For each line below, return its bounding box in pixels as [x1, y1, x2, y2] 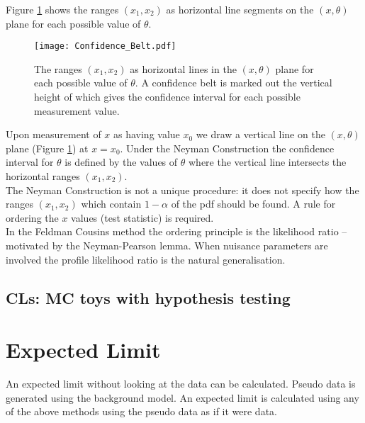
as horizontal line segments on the [166, 2, 314, 16]
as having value [113, 127, 180, 142]
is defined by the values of [64, 154, 178, 169]
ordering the [6, 210, 59, 225]
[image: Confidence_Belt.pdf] [34, 41, 176, 52]
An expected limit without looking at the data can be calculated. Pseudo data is [6, 376, 356, 391]
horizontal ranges [6, 169, 80, 183]
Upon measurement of [6, 127, 101, 142]
